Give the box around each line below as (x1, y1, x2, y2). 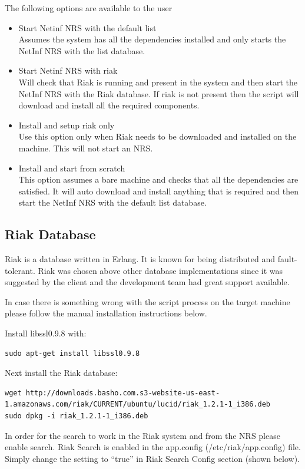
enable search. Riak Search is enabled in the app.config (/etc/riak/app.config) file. (5, 441, 301, 453)
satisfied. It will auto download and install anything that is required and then (18, 184, 299, 197)
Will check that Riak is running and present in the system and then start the (18, 75, 297, 88)
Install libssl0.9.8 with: (5, 327, 87, 339)
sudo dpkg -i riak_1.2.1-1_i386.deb (5, 412, 148, 421)
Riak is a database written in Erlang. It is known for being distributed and (5, 253, 276, 265)
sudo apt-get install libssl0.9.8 (5, 349, 140, 358)
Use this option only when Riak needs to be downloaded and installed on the (18, 130, 297, 143)
